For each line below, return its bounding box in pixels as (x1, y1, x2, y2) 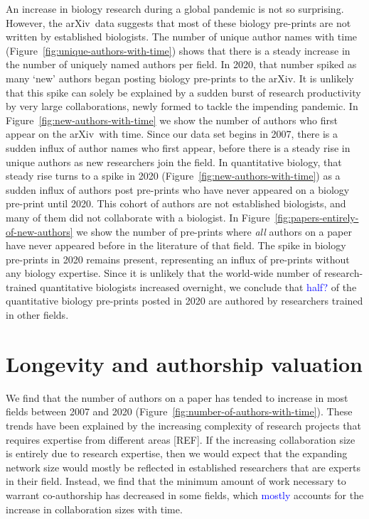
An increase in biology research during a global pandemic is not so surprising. (6, 1, 344, 16)
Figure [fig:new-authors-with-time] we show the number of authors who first (6, 112, 338, 127)
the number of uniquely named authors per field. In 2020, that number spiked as (6, 57, 357, 72)
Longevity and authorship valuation (6, 349, 363, 378)
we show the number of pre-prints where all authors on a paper (76, 224, 352, 239)
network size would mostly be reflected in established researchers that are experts (6, 459, 360, 474)
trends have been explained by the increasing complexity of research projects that (6, 417, 361, 432)
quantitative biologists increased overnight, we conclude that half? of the (40, 279, 357, 294)
